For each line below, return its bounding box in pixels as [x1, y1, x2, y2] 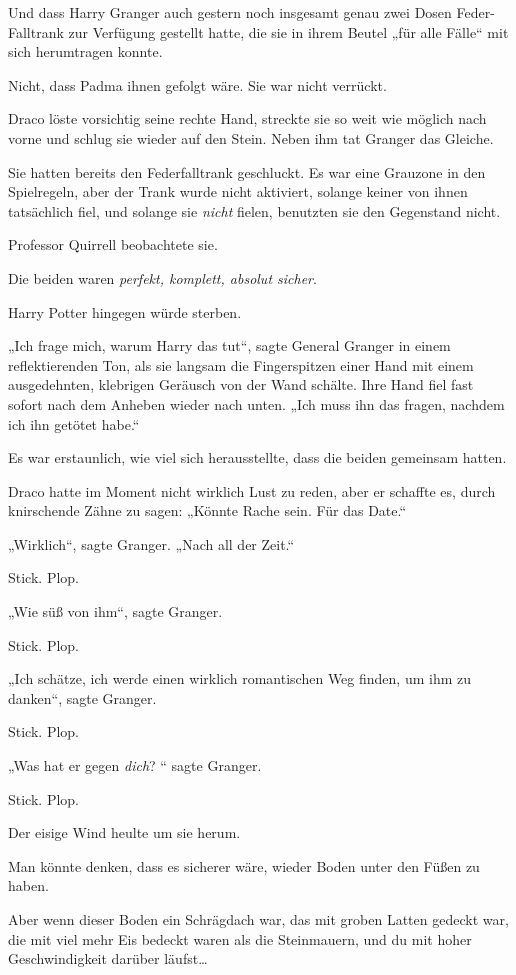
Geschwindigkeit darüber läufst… [8, 948, 208, 969]
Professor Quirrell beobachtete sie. [8, 234, 218, 255]
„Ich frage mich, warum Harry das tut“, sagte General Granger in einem [8, 335, 451, 356]
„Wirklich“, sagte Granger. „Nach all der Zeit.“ [8, 533, 295, 554]
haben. [8, 875, 49, 896]
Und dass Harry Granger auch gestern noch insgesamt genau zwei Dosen [8, 2, 452, 22]
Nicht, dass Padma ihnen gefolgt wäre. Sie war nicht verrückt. [8, 74, 387, 95]
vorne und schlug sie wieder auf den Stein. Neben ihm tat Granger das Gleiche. [8, 127, 494, 148]
